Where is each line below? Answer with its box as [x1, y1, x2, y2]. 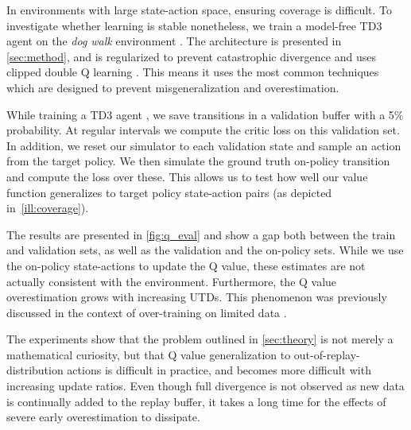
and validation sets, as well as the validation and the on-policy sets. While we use [6, 242, 404, 258]
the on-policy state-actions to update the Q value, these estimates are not [6, 257, 366, 273]
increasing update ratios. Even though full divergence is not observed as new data [6, 378, 405, 394]
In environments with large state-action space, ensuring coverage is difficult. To [6, 2, 393, 17]
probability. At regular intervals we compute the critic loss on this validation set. [6, 122, 400, 138]
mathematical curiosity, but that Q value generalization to [6, 346, 291, 362]
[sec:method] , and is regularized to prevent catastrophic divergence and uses [6, 48, 376, 64]
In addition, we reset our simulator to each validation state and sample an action [6, 137, 401, 153]
